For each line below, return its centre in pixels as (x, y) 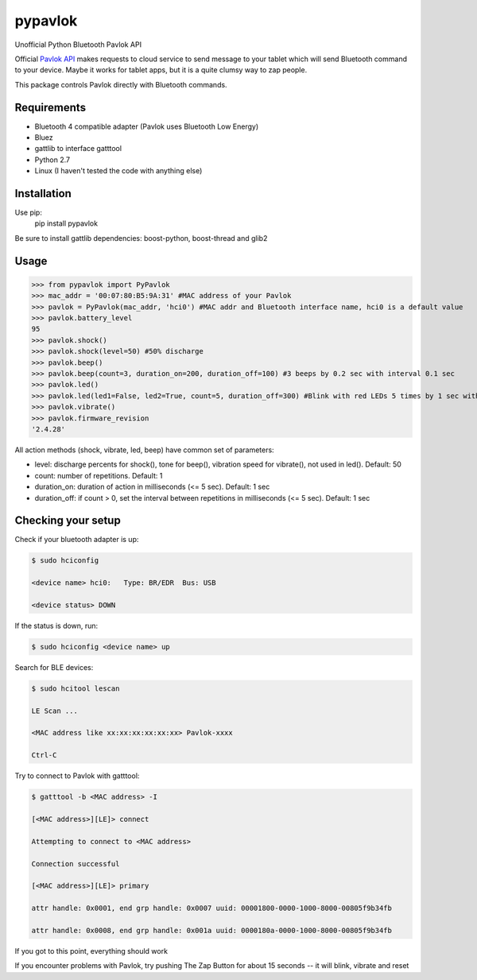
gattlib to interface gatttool (78, 149)
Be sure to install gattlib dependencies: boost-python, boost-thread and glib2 (141, 238)
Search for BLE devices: (54, 667)
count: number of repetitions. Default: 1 (99, 475)
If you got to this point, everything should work (91, 951)
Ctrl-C (44, 755)
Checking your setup (68, 521)
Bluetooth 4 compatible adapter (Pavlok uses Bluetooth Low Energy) (147, 126)
